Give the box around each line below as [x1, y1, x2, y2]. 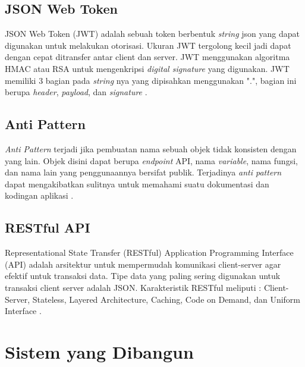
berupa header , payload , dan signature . [5, 86, 147, 98]
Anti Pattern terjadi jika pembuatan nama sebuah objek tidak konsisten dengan [5, 142, 297, 155]
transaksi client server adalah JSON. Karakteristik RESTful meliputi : [5, 281, 262, 293]
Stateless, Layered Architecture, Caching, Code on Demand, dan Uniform [32, 293, 300, 305]
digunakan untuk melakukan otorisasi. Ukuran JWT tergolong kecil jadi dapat [5, 39, 291, 51]
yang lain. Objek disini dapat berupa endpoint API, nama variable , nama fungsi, [5, 154, 298, 167]
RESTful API [5, 218, 90, 237]
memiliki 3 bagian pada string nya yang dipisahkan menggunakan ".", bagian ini [5, 74, 297, 86]
